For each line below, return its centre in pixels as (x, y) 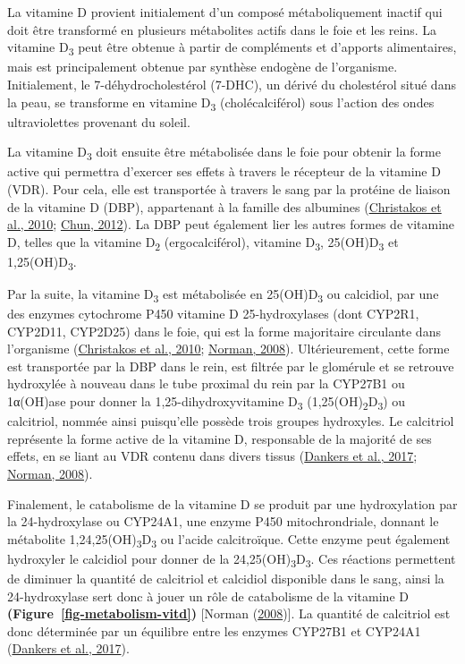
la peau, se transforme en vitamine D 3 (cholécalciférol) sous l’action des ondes (221, 103)
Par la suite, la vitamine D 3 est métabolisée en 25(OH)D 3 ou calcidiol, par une (223, 294)
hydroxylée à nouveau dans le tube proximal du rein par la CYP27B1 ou (206, 383)
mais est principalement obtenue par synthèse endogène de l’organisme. (203, 67)
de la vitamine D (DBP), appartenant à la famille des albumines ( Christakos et (224, 206)
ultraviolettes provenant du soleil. (99, 121)
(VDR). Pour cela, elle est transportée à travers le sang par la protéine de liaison (229, 188)
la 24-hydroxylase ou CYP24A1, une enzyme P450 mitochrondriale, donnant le (223, 521)
